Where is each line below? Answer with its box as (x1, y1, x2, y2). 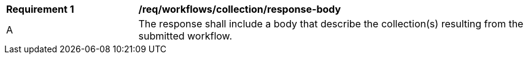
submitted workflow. (138, 30, 233, 42)
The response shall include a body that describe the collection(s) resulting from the (138, 18, 524, 30)
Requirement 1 (6, 3, 74, 15)
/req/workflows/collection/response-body (138, 3, 341, 15)
